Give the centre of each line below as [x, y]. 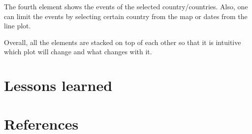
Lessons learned [58, 85]
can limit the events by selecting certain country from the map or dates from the [126, 16]
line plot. [17, 26]
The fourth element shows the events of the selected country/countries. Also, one [126, 6]
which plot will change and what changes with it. [78, 52]
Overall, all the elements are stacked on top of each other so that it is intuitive [123, 42]
